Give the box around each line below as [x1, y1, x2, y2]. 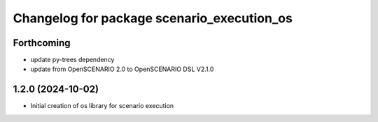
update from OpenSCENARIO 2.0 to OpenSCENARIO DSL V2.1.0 [30, 65, 214, 73]
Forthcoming [13, 37, 71, 49]
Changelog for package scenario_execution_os [13, 10, 293, 26]
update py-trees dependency [30, 56, 115, 64]
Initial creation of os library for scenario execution [30, 102, 174, 110]
